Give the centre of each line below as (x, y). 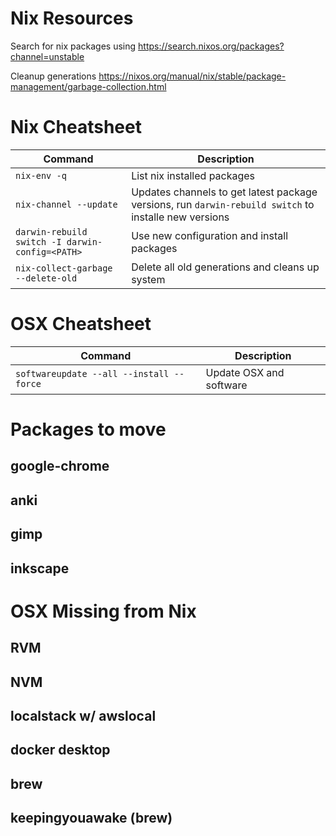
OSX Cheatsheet (81, 324)
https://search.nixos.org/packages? (211, 46)
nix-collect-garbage (64, 268)
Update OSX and (245, 372)
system (148, 279)
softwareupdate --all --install (92, 373)
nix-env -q (41, 175)
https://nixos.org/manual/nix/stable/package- (192, 76)
